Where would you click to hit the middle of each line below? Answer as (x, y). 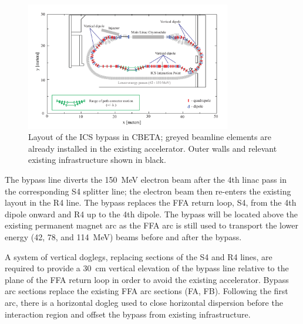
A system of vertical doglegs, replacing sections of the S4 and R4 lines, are (139, 256)
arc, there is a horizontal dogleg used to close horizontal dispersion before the (144, 302)
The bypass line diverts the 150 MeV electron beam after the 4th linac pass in (146, 180)
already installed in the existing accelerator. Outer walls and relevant (153, 148)
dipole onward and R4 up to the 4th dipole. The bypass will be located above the (151, 214)
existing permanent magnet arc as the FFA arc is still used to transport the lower (151, 225)
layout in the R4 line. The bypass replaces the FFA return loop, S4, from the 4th (151, 202)
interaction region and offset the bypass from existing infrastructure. (128, 314)
